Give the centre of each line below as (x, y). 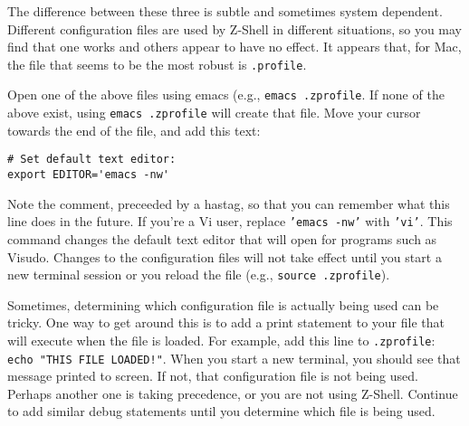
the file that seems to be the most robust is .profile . (157, 64)
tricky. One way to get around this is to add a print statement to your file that (226, 322)
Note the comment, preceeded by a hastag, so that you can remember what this (229, 203)
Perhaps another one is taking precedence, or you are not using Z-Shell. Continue (233, 393)
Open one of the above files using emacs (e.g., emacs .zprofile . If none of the (226, 95)
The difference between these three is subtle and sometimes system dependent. (225, 11)
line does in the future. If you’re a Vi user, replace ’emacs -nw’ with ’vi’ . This (230, 221)
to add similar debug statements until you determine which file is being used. (221, 411)
